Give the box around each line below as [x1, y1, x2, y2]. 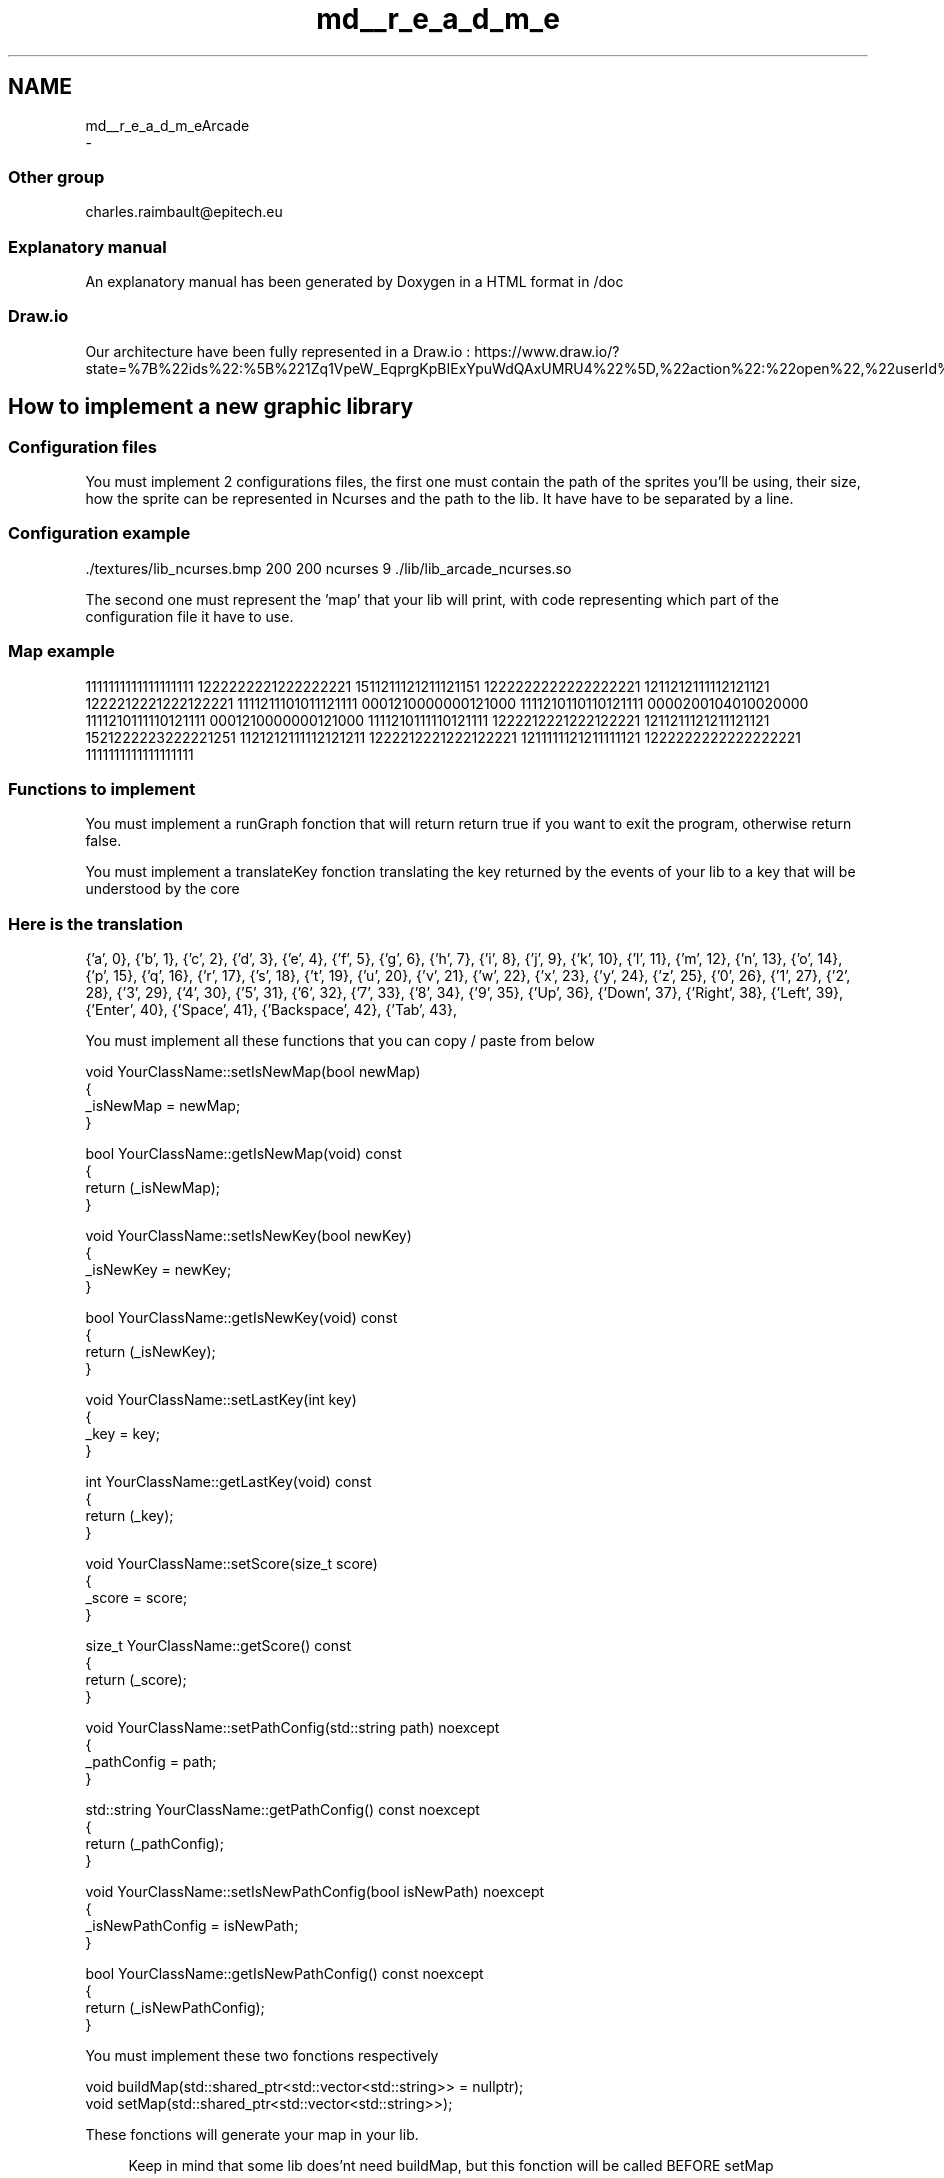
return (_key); [85, 1507, 174, 1525]
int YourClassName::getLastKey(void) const [85, 1473, 372, 1491]
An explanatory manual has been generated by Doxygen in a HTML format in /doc [85, 273, 624, 291]
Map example [8, 641, 115, 662]
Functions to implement [8, 778, 196, 799]
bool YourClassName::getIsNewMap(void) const [85, 1145, 402, 1163]
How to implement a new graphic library [8, 394, 414, 420]
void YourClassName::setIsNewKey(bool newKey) [85, 1227, 412, 1245]
